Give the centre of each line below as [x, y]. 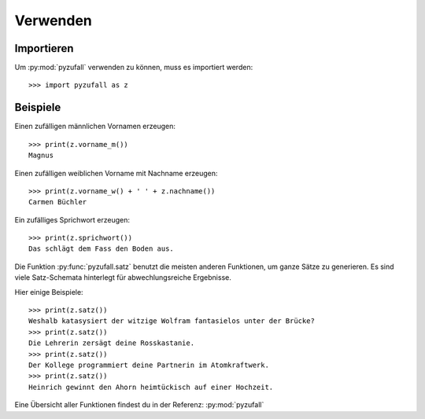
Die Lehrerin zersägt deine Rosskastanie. [112, 343]
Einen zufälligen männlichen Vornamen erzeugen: [95, 127]
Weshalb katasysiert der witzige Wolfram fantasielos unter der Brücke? [172, 321]
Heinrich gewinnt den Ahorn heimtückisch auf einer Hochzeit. [151, 387]
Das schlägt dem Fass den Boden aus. [102, 249]
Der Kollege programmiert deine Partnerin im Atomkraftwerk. [149, 365]
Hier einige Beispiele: [49, 292]
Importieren [44, 48]
